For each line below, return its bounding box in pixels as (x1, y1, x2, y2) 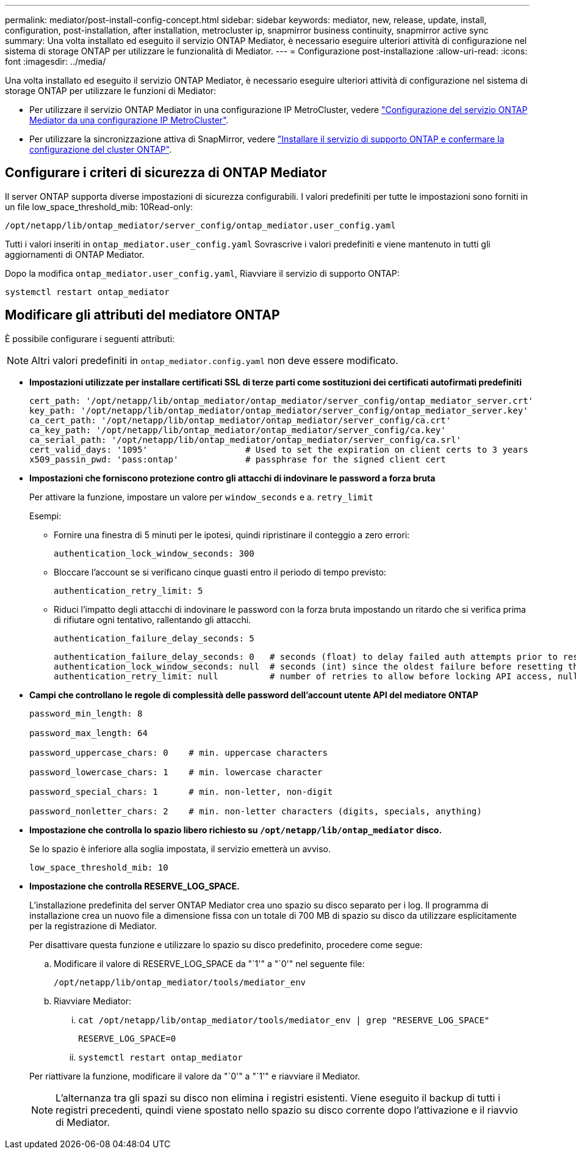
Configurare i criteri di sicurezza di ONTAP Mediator (5, 165, 327, 181)
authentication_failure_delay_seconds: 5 (54, 633, 254, 643)
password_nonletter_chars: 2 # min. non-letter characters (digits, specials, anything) (29, 806, 482, 816)
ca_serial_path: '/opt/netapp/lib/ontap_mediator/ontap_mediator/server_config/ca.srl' (29, 434, 462, 445)
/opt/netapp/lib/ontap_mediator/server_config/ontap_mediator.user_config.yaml (5, 220, 396, 230)
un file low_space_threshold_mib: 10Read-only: (5, 201, 193, 212)
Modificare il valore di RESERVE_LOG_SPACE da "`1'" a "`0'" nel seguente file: (54, 958, 365, 969)
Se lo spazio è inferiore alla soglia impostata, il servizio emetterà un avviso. (29, 843, 331, 854)
